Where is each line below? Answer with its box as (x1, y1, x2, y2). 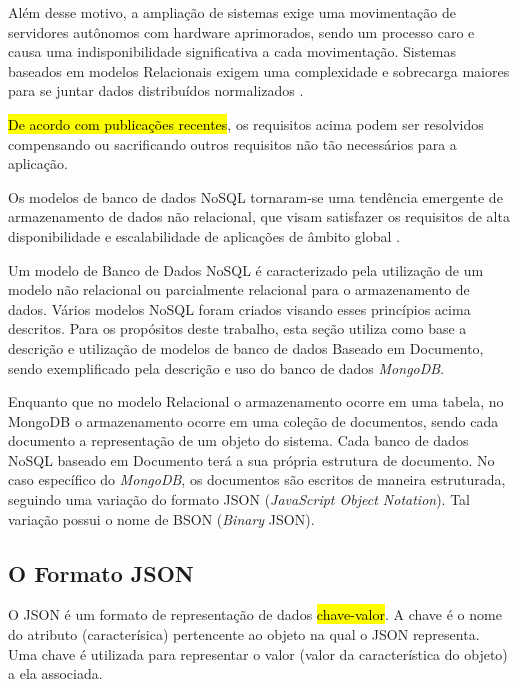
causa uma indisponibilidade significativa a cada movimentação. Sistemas (8, 41, 456, 62)
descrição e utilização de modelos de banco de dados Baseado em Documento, (8, 337, 484, 358)
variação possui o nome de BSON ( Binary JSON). (8, 508, 315, 529)
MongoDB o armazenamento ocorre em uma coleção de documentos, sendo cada (8, 410, 499, 431)
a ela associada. (8, 663, 103, 684)
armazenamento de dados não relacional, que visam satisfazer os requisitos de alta (8, 206, 510, 227)
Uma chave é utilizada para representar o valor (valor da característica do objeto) (8, 643, 508, 664)
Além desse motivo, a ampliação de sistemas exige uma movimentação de (8, 2, 456, 22)
